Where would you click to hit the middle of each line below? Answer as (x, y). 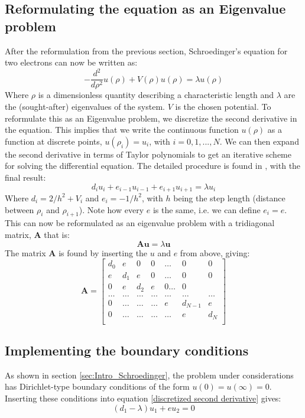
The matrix (25, 252)
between (20, 209)
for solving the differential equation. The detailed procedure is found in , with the (153, 166)
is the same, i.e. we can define (207, 209)
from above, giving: (215, 252)
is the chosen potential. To (223, 106)
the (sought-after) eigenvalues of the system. (85, 106)
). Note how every (111, 209)
